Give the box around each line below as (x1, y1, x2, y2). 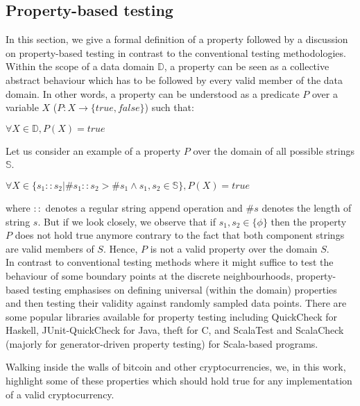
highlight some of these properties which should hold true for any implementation (6, 373, 352, 388)
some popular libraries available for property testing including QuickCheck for (6, 309, 338, 323)
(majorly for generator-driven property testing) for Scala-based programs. (6, 336, 318, 350)
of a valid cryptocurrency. (6, 387, 114, 401)
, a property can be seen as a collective (164, 59, 329, 74)
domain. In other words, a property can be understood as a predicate (6, 86, 300, 101)
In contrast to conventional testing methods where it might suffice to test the (6, 255, 334, 269)
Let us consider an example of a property (6, 143, 181, 158)
